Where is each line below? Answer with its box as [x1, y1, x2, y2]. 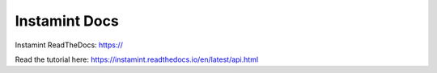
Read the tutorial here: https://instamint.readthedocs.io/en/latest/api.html [15, 55, 259, 64]
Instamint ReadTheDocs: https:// [15, 40, 123, 50]
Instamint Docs [15, 12, 119, 30]
